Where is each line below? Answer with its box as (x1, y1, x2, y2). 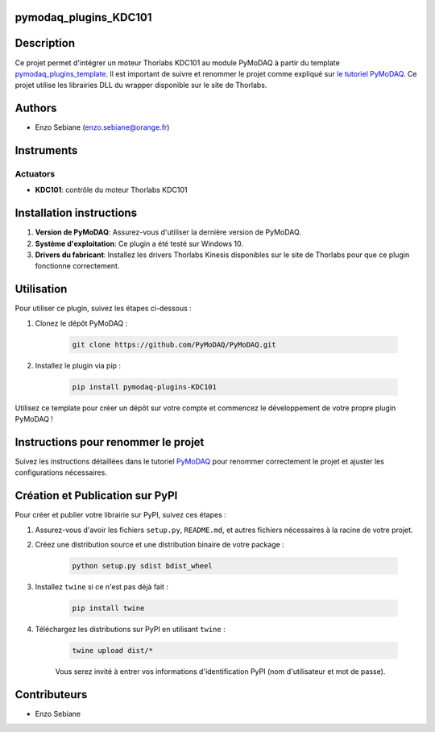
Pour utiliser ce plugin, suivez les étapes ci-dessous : (14, 303, 193, 314)
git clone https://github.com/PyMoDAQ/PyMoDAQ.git (72, 339, 277, 349)
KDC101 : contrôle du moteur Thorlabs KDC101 (35, 185, 188, 195)
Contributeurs (14, 688, 88, 701)
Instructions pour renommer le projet (14, 435, 205, 449)
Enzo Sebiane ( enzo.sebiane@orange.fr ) (35, 123, 170, 132)
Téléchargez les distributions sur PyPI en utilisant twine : (35, 625, 226, 634)
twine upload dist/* (72, 646, 153, 655)
